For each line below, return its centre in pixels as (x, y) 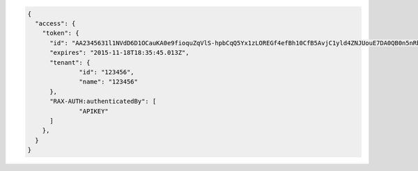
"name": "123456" (109, 82)
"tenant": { (70, 62)
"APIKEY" (94, 111)
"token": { (61, 33)
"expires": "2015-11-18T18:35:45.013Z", (119, 53)
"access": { (55, 23)
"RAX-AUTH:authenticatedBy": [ (103, 101)
